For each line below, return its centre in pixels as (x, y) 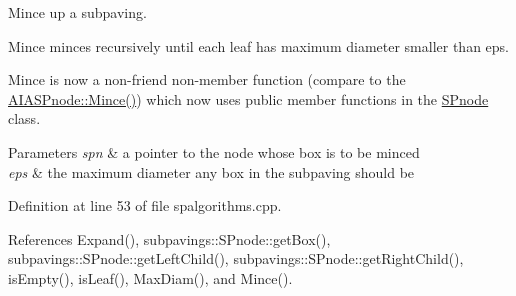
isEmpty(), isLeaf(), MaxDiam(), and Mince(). (150, 277)
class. (24, 118)
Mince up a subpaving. (77, 12)
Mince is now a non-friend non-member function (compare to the (207, 79)
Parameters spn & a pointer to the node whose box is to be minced (214, 151)
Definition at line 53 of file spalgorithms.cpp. (145, 205)
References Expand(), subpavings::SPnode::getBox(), (169, 238)
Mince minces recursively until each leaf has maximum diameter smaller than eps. (258, 45)
